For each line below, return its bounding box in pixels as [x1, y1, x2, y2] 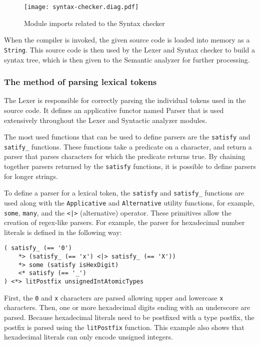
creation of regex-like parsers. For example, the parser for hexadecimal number [4, 217, 245, 227]
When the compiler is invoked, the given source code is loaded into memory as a [4, 34, 250, 45]
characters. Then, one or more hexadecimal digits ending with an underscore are [4, 302, 250, 312]
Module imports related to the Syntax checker [24, 17, 165, 28]
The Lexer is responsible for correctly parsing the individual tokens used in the [4, 95, 246, 105]
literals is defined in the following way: [4, 226, 122, 237]
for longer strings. [4, 170, 58, 181]
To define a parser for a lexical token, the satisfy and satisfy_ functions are [4, 187, 244, 198]
